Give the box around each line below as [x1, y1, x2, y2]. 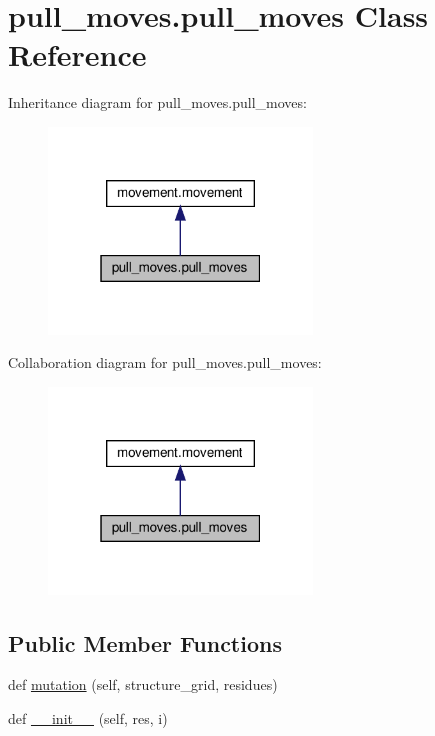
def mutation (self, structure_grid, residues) [8, 674, 278, 695]
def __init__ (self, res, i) [8, 708, 168, 729]
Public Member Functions [8, 627, 282, 658]
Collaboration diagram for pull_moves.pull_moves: [8, 352, 322, 373]
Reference [8, 34, 147, 75]
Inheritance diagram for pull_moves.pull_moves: [8, 92, 307, 113]
